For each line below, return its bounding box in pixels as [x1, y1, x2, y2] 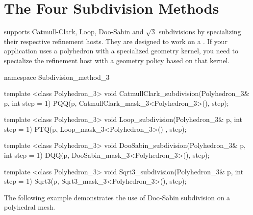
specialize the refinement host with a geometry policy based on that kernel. [4, 55, 230, 65]
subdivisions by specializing [158, 26, 241, 37]
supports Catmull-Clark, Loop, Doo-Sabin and [4, 26, 144, 37]
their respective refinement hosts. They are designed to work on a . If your [4, 36, 228, 46]
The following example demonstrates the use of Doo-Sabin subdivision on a [4, 192, 230, 202]
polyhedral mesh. [4, 202, 55, 212]
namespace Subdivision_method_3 [4, 72, 110, 82]
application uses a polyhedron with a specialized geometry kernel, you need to [4, 46, 238, 56]
